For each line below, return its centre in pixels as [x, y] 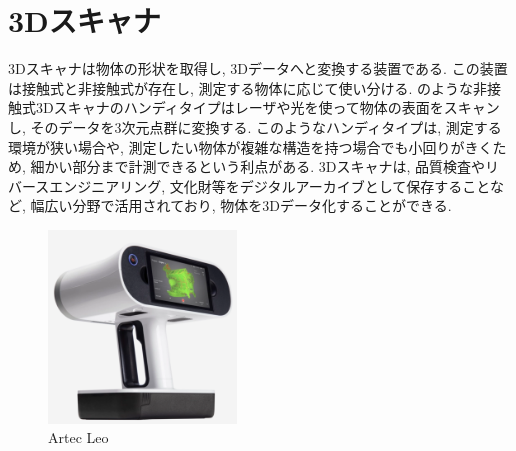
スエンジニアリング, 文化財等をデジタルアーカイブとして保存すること [262, 185]
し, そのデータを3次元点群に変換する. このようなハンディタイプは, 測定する [255, 126]
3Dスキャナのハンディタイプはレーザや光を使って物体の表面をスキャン [267, 107]
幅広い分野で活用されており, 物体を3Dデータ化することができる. [241, 205]
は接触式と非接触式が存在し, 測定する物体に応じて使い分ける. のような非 [248, 87]
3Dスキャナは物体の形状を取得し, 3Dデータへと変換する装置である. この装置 [258, 68]
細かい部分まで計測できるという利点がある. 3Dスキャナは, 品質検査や [258, 166]
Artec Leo [78, 437]
